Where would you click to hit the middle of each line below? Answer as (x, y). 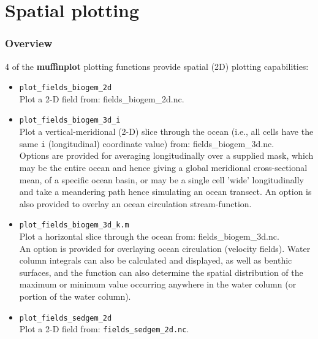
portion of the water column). (75, 296)
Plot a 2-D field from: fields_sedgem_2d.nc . (104, 329)
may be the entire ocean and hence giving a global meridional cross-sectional (163, 167)
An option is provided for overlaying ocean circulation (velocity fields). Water (165, 248)
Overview (29, 43)
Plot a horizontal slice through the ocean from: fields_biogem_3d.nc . (149, 236)
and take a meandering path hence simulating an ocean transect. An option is (165, 192)
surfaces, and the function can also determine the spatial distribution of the (161, 272)
